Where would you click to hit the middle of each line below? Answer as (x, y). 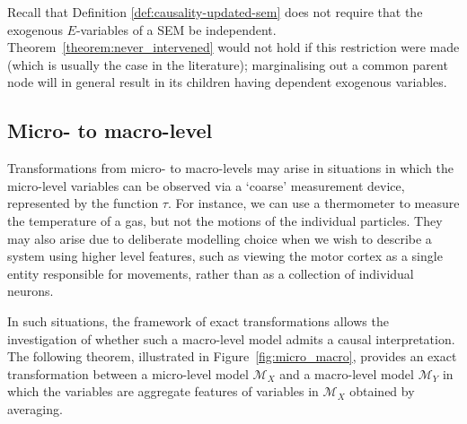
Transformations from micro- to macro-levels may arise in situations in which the (230, 168)
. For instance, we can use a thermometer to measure (313, 203)
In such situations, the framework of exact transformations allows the (198, 320)
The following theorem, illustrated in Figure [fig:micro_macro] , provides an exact (232, 356)
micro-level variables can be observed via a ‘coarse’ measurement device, (206, 185)
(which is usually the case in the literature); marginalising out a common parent (228, 64)
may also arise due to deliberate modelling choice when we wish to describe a (220, 238)
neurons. (31, 291)
